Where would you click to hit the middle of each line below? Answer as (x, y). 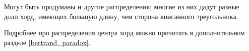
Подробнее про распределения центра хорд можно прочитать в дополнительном (124, 33)
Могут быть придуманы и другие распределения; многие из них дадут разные (122, 6)
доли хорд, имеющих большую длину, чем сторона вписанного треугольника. (121, 16)
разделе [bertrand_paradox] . (47, 42)
